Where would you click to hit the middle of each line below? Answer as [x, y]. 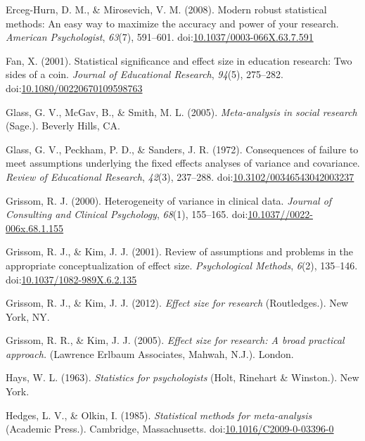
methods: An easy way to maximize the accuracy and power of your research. [172, 23]
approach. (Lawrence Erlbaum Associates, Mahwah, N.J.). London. [150, 353]
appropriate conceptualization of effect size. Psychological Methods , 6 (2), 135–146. [182, 265]
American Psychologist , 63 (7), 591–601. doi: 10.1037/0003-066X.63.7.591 [160, 37]
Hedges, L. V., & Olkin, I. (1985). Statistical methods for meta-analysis [159, 415]
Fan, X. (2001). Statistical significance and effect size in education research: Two [179, 60]
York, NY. [28, 316]
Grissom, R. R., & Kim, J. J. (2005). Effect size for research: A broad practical [175, 340]
